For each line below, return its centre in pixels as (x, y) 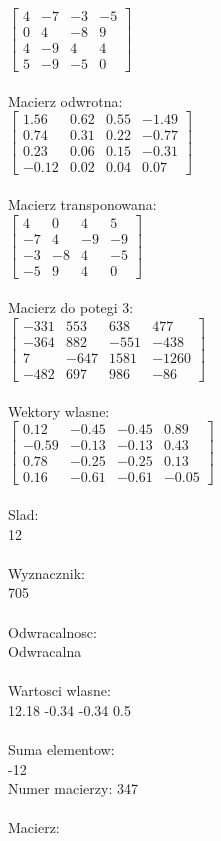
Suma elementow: (61, 749)
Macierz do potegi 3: (71, 307)
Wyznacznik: (47, 572)
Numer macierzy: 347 (73, 788)
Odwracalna (45, 651)
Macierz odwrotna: (65, 100)
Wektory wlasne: (59, 410)
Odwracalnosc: (52, 631)
